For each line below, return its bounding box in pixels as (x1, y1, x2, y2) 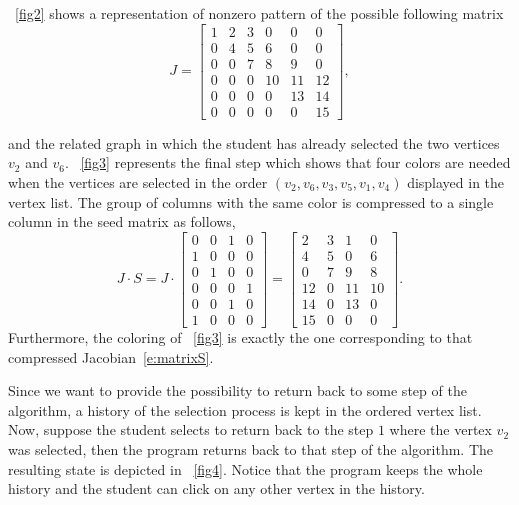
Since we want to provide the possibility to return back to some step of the (8, 380, 467, 401)
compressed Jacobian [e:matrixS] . (8, 346, 214, 367)
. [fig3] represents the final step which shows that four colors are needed (64, 152, 511, 173)
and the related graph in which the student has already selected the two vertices (8, 132, 500, 153)
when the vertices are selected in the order (8, 171, 268, 192)
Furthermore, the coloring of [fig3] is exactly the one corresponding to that (8, 326, 473, 347)
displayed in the (407, 171, 505, 192)
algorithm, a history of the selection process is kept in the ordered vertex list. (8, 399, 482, 420)
